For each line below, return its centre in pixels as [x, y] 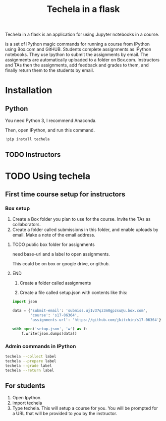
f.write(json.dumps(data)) [49, 333]
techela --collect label [31, 356]
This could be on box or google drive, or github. [61, 264]
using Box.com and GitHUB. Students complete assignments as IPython [78, 49]
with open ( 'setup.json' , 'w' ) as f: [50, 329]
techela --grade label [28, 365]
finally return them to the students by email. [50, 70]
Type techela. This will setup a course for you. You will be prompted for [85, 408]
